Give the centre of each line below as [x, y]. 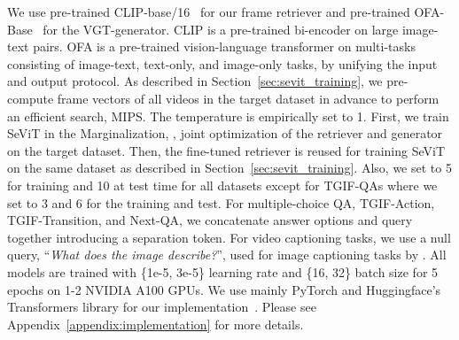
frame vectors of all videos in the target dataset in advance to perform [248, 98]
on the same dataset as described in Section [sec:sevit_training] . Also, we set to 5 [229, 168]
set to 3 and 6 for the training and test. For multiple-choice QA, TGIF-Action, [221, 202]
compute [31, 98]
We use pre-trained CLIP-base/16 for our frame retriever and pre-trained [209, 12]
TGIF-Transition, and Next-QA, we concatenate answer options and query [210, 220]
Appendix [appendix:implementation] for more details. [156, 324]
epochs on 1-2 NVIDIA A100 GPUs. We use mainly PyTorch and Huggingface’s [224, 289]
